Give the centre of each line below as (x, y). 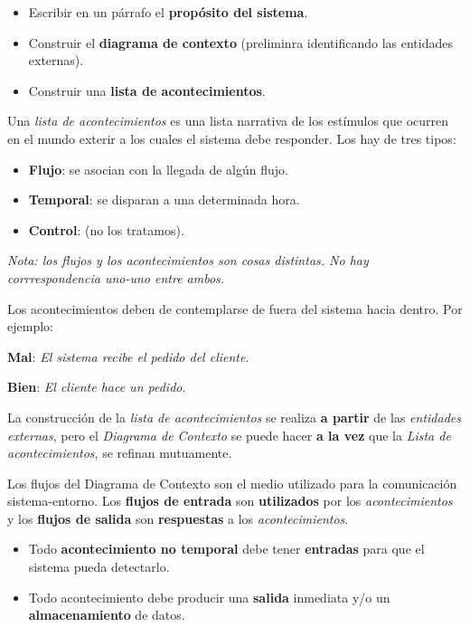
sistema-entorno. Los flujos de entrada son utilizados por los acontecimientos (230, 501)
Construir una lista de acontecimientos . (147, 90)
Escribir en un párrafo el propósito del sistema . (168, 12)
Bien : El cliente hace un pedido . (97, 387)
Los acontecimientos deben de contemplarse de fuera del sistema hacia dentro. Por (235, 308)
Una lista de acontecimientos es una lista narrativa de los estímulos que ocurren (228, 121)
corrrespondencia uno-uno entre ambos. (116, 277)
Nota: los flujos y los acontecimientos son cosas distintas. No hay (188, 260)
